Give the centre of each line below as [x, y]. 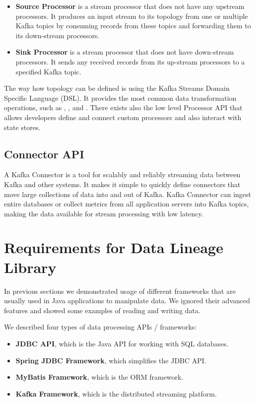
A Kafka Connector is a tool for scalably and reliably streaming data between [122, 174]
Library [30, 267]
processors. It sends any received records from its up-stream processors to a [130, 61]
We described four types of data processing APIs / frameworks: [100, 327]
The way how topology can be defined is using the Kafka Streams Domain [117, 88]
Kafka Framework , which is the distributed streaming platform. [116, 393]
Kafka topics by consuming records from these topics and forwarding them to [133, 26]
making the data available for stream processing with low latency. [104, 213]
